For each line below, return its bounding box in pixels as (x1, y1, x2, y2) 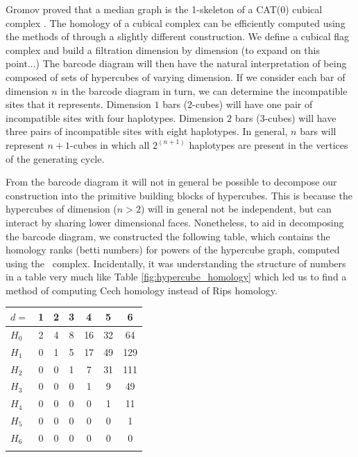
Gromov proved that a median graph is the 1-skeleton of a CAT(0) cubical (6, 2, 323, 16)
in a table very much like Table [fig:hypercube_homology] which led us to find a (6, 269, 347, 284)
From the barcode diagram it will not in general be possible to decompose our (6, 174, 337, 189)
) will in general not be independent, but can (140, 201, 332, 216)
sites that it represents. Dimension (6, 97, 151, 111)
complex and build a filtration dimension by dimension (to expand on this (6, 42, 320, 57)
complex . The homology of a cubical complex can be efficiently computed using (6, 15, 346, 30)
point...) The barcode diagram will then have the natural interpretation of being (6, 56, 347, 71)
